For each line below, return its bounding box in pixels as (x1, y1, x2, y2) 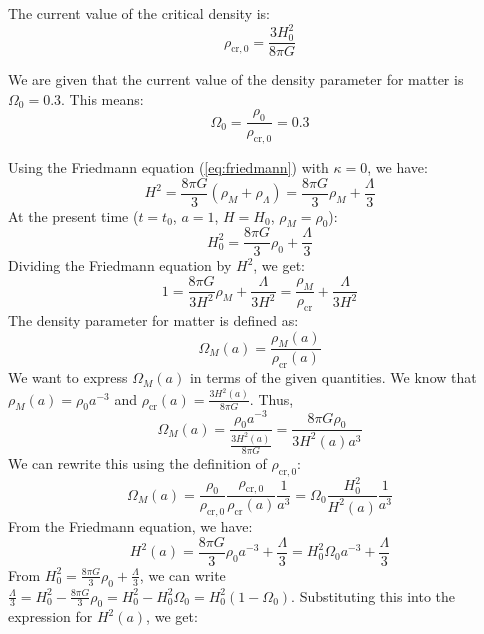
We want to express (8, 367, 128, 388)
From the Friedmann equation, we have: (8, 516, 253, 537)
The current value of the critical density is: (8, 3, 270, 23)
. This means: (61, 88, 144, 109)
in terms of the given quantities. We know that (189, 367, 477, 388)
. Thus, (249, 388, 294, 409)
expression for (8, 606, 93, 627)
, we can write (139, 564, 226, 585)
